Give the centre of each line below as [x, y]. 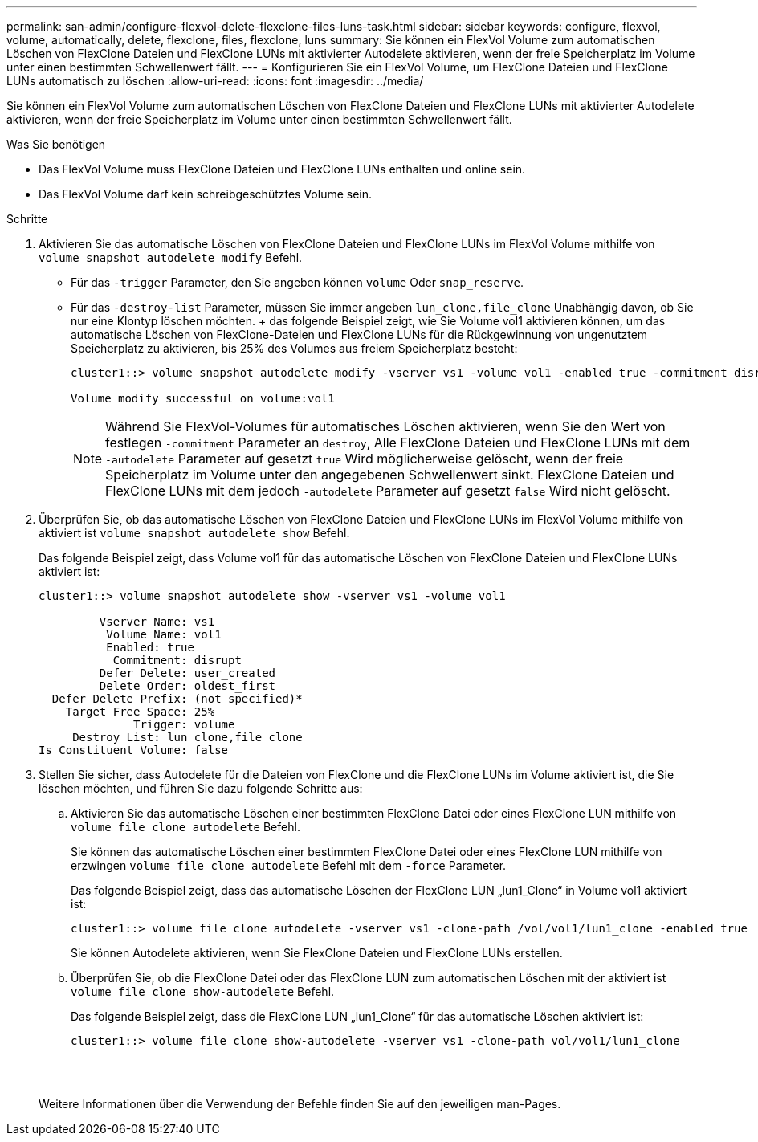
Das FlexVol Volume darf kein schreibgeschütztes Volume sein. [206, 194]
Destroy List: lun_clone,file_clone [187, 737]
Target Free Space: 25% [140, 712]
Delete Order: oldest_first [187, 686]
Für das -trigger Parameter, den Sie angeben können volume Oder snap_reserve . [297, 282]
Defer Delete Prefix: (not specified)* [177, 699]
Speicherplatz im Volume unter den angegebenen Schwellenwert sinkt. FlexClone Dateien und [390, 475]
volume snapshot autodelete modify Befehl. [171, 257]
